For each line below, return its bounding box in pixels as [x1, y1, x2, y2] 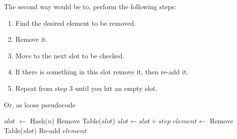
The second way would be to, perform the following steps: [4, 1, 176, 11]
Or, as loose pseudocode [4, 99, 75, 109]
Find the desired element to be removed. [15, 17, 136, 28]
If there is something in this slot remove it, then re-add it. [15, 67, 189, 77]
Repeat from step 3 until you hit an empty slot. [15, 83, 158, 93]
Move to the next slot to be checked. [15, 50, 125, 60]
